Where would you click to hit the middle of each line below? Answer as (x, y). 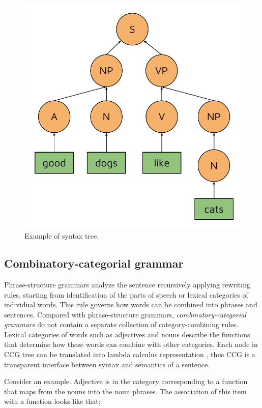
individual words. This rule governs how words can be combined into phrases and (131, 304)
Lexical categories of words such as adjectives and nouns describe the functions (127, 334)
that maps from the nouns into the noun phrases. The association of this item (125, 391)
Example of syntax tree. (62, 236)
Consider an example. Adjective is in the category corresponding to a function (126, 381)
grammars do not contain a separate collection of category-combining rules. (121, 324)
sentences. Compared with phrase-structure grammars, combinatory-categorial (125, 314)
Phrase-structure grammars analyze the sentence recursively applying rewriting (127, 284)
